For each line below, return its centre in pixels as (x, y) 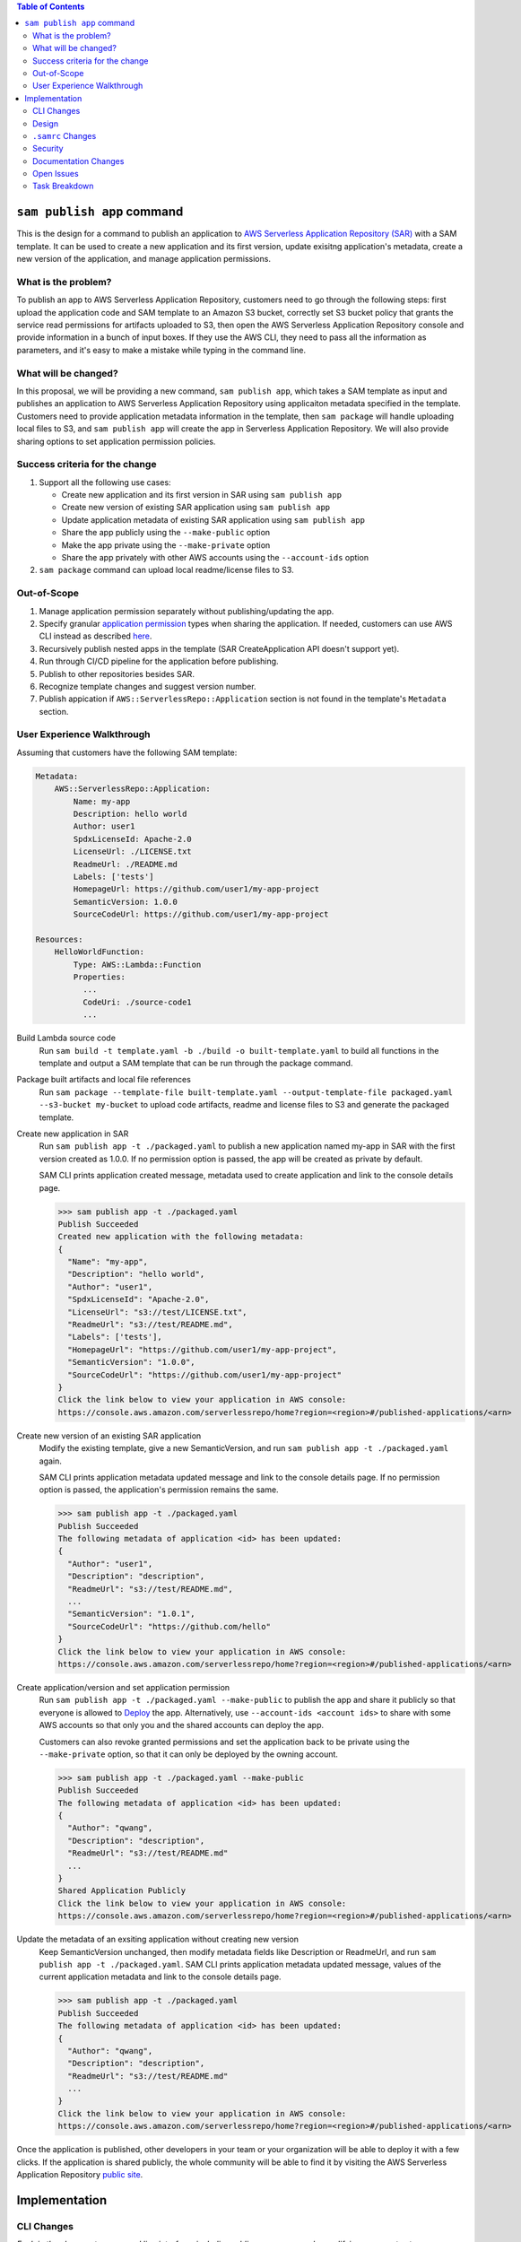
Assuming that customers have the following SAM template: (127, 752)
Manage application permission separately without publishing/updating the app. (187, 611)
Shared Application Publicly (122, 1891)
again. (51, 1461)
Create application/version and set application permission (123, 1687)
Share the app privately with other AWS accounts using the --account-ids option (215, 558)
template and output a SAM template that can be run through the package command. (196, 1064)
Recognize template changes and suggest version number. (148, 686)
